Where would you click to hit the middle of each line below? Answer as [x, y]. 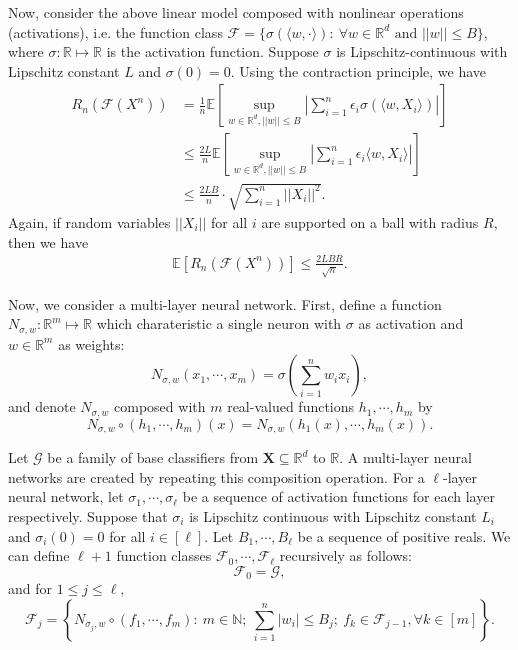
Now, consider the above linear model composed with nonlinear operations [236, 12]
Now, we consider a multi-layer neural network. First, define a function [225, 303]
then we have [48, 241]
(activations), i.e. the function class [115, 31]
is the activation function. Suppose [212, 51]
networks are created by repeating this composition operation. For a [216, 476]
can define [39, 555]
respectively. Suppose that [88, 516]
